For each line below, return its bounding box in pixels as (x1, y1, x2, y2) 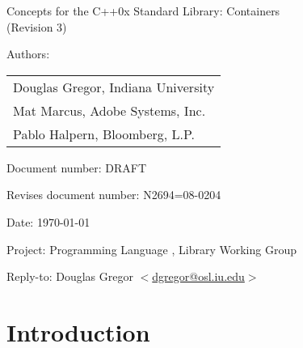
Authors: (6, 45, 50, 62)
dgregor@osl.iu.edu (152, 268, 245, 285)
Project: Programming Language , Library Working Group (6, 240, 297, 257)
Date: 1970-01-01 (6, 213, 90, 230)
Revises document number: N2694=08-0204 (6, 186, 221, 203)
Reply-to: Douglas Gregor (6, 268, 133, 285)
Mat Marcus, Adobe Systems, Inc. (13, 100, 206, 120)
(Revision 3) (6, 18, 67, 35)
